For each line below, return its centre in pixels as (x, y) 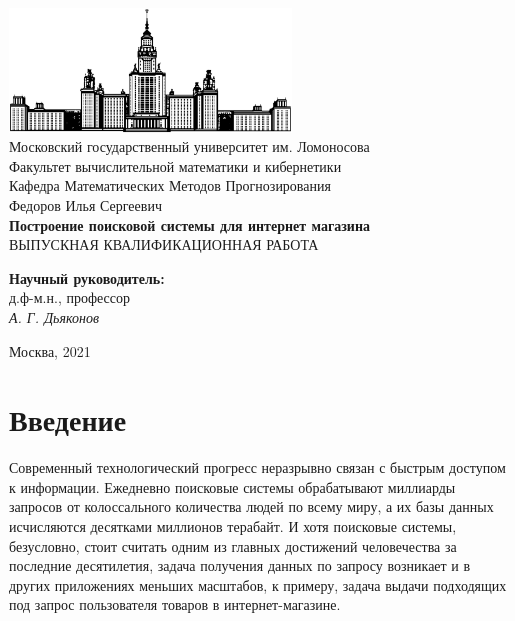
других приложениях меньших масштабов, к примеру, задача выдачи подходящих (258, 584)
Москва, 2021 (50, 350)
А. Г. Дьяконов (54, 316)
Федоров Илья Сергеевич (85, 204)
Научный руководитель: (87, 277)
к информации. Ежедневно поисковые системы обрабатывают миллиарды (232, 486)
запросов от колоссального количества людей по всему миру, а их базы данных (251, 506)
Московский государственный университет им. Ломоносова (189, 146)
